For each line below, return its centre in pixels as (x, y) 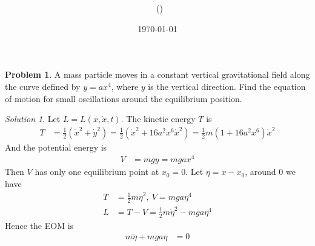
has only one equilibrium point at (97, 172)
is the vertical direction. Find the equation (227, 86)
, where (125, 86)
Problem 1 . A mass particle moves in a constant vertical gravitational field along (157, 74)
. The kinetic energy (158, 119)
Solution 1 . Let (33, 119)
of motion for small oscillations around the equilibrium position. (124, 98)
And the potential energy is (56, 147)
